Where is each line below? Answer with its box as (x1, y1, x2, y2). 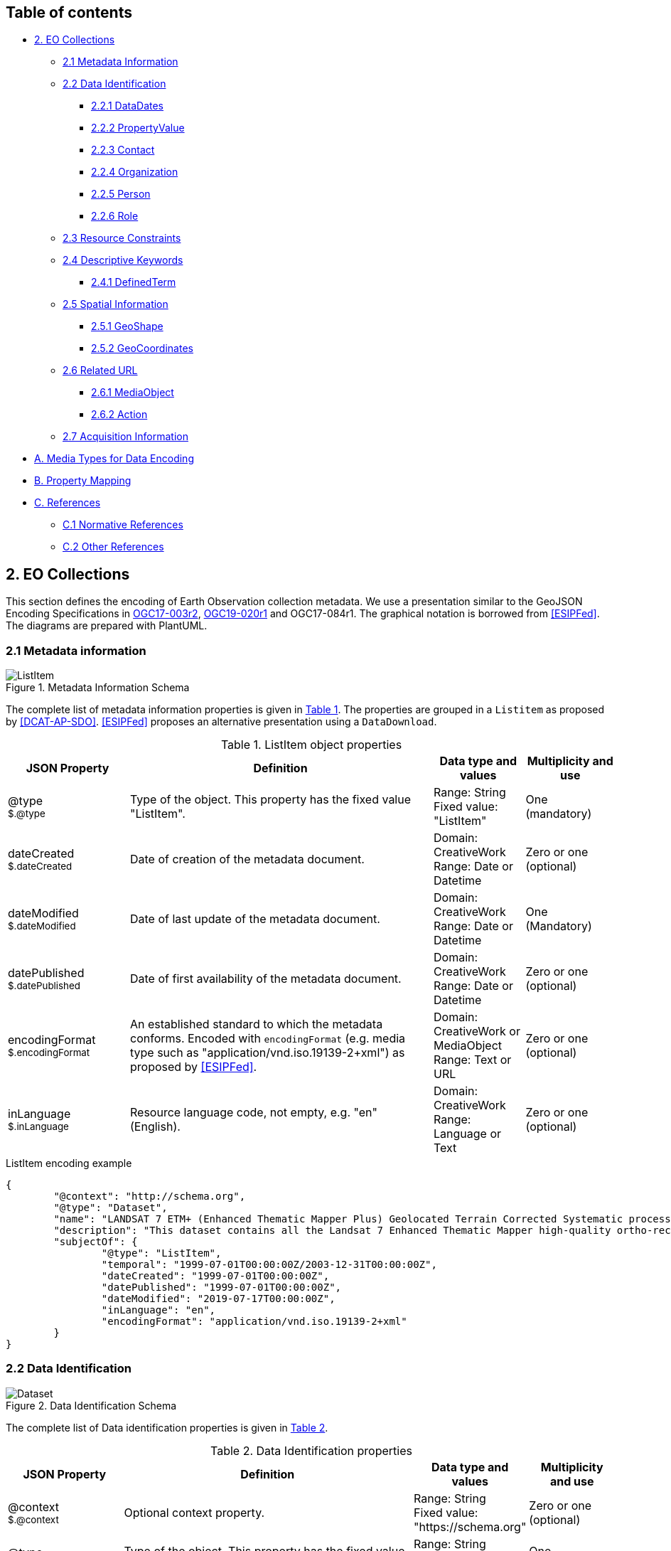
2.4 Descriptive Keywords (63, 254, 183, 267)
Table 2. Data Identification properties (210, 1443, 412, 1458)
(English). (130, 1119, 181, 1134)
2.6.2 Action (91, 408, 148, 421)
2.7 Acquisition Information (63, 430, 188, 443)
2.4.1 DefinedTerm (91, 276, 176, 289)
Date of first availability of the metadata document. (130, 971, 402, 986)
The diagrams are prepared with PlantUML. (6, 619, 208, 632)
